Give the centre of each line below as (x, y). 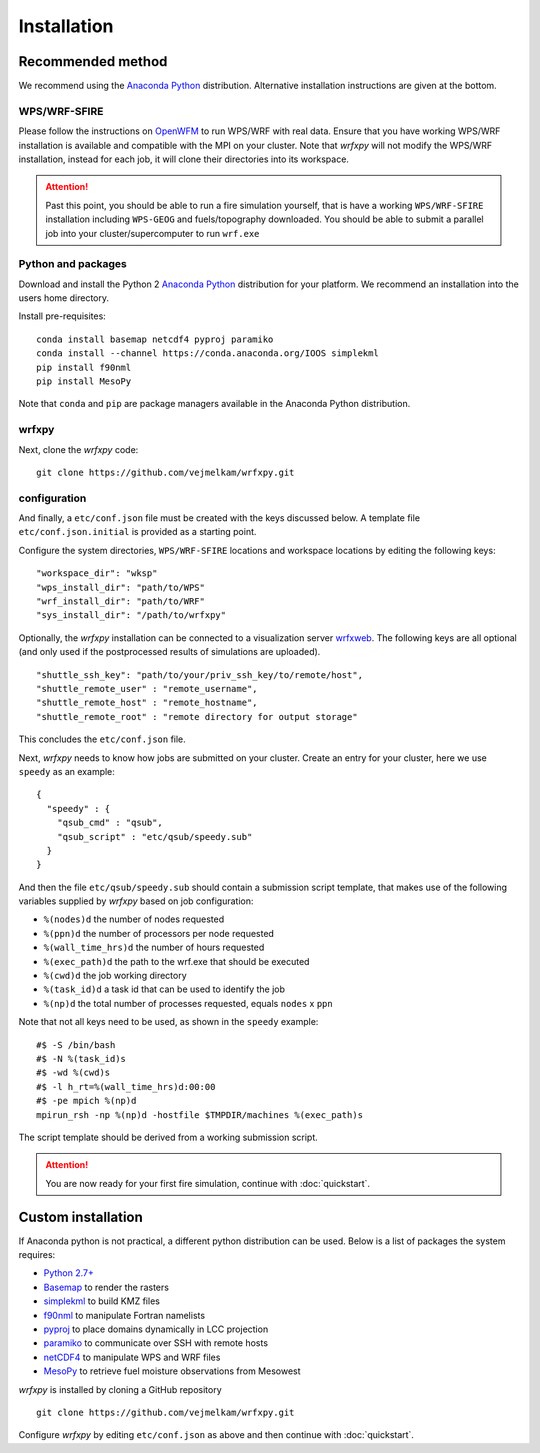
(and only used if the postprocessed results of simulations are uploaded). (169, 652)
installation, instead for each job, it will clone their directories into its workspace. (184, 159)
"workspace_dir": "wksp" (97, 573)
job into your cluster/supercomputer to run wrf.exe (152, 233)
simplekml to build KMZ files (101, 1301)
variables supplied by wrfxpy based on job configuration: (136, 901)
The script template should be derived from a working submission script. (168, 1137)
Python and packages (72, 264)
